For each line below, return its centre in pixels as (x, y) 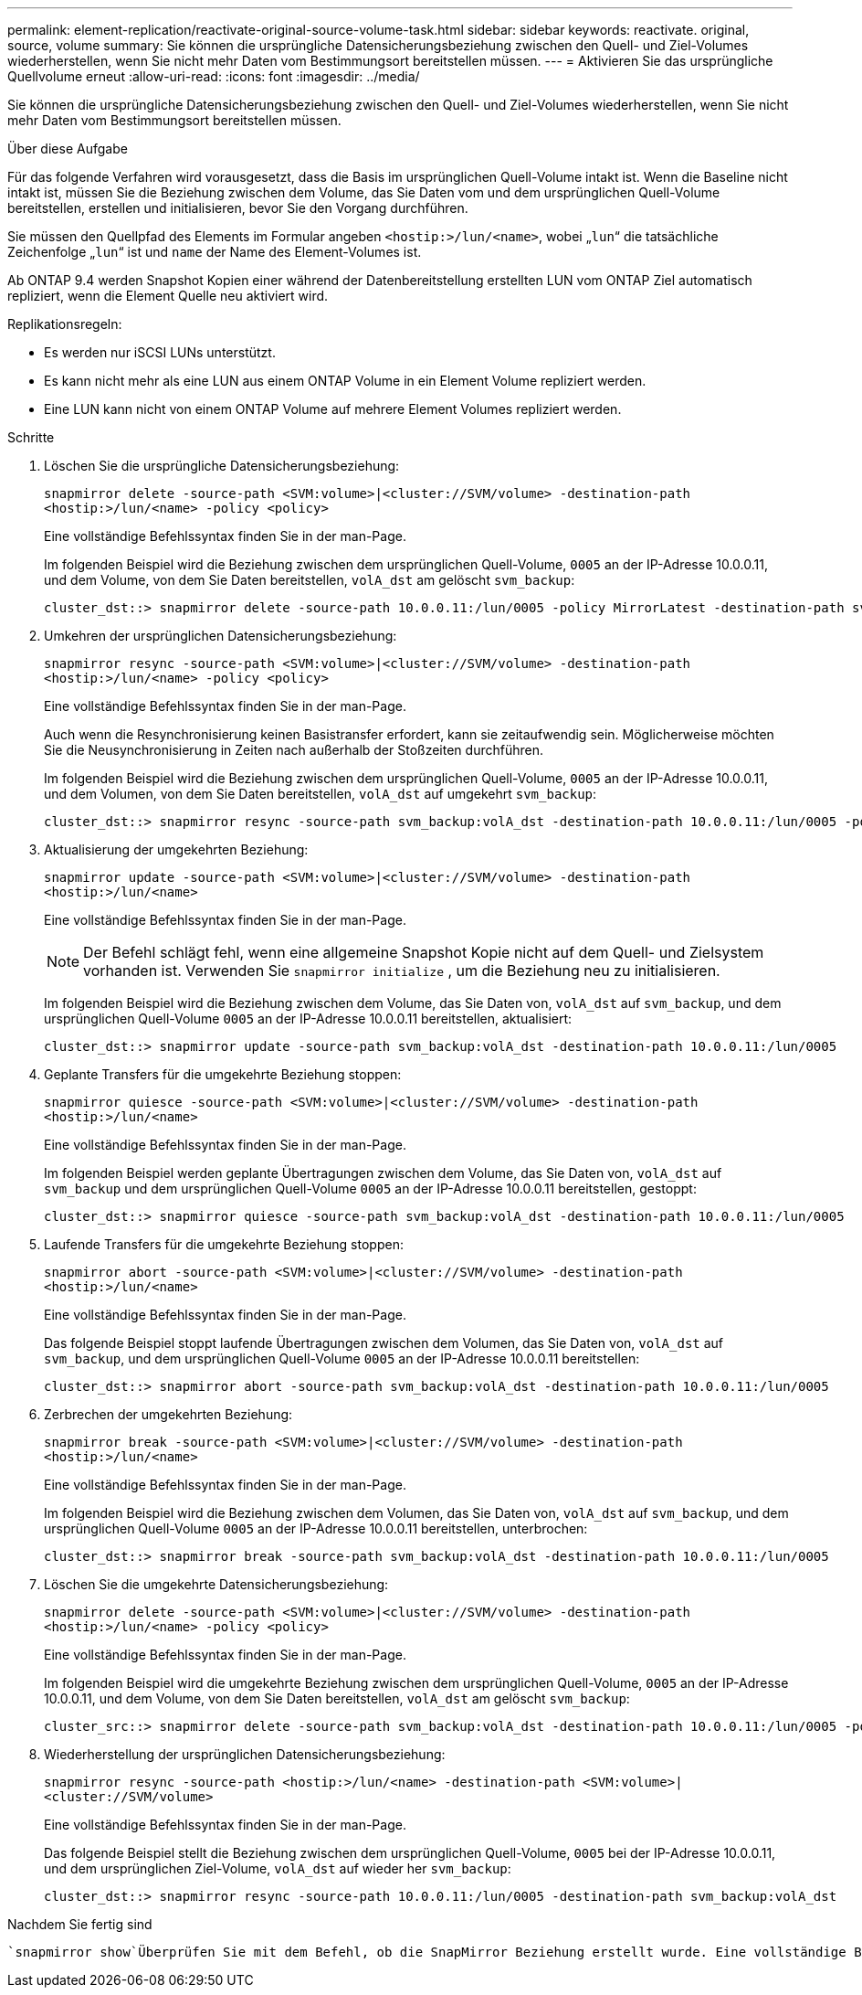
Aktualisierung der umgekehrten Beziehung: (176, 849)
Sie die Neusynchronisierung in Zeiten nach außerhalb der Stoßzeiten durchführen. (294, 750)
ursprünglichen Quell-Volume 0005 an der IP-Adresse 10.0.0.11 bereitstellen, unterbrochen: (316, 1528)
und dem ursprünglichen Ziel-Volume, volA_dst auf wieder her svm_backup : (278, 1868)
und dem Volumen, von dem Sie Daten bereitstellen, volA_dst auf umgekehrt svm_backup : (321, 794)
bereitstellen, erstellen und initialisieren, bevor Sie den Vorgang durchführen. (238, 208)
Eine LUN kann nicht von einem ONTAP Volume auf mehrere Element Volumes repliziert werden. (333, 409)
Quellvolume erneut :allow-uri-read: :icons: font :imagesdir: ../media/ (214, 76)
